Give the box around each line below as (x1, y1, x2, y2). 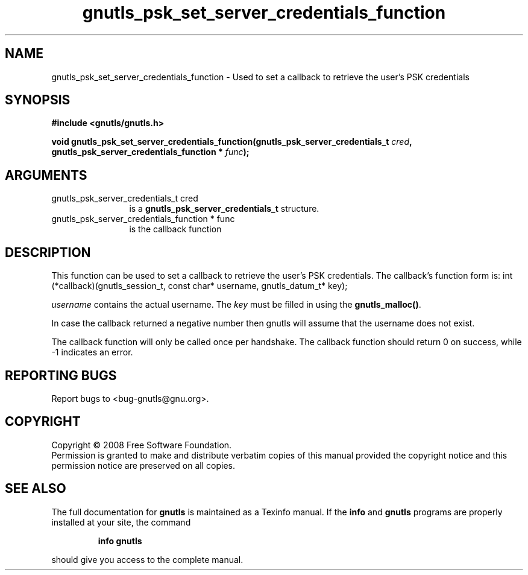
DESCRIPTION (5, 244, 91, 260)
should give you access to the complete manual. (51, 554, 244, 565)
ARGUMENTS (5, 167, 87, 183)
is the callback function (129, 224, 222, 235)
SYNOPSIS (5, 92, 71, 108)
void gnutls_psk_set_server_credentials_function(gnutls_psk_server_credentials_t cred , (51, 136, 412, 147)
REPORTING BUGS (5, 367, 117, 383)
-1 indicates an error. (51, 347, 133, 358)
